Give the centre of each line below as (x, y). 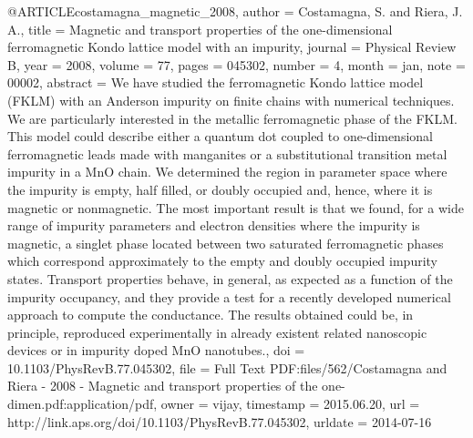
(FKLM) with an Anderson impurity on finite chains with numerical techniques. (231, 100)
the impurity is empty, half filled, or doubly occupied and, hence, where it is (220, 189)
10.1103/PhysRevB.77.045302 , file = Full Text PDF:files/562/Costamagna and (227, 367)
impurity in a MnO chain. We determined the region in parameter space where (227, 172)
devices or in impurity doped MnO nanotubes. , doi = (156, 350)
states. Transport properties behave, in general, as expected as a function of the (230, 278)
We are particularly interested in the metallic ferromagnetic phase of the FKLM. (232, 118)
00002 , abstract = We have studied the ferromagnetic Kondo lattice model (216, 82)
